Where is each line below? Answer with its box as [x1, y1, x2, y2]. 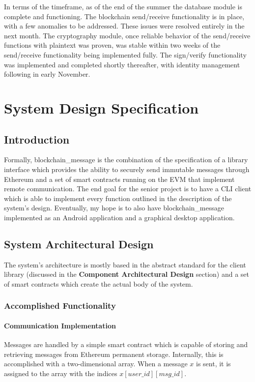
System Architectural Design [4, 236, 154, 251]
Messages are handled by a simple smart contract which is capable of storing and [4, 339, 248, 350]
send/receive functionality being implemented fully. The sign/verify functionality [4, 49, 247, 59]
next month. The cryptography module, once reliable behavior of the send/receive [4, 30, 251, 40]
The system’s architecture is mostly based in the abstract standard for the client [4, 259, 246, 269]
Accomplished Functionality [4, 299, 116, 312]
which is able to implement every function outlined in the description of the [4, 193, 232, 203]
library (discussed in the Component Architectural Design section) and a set [4, 269, 250, 279]
